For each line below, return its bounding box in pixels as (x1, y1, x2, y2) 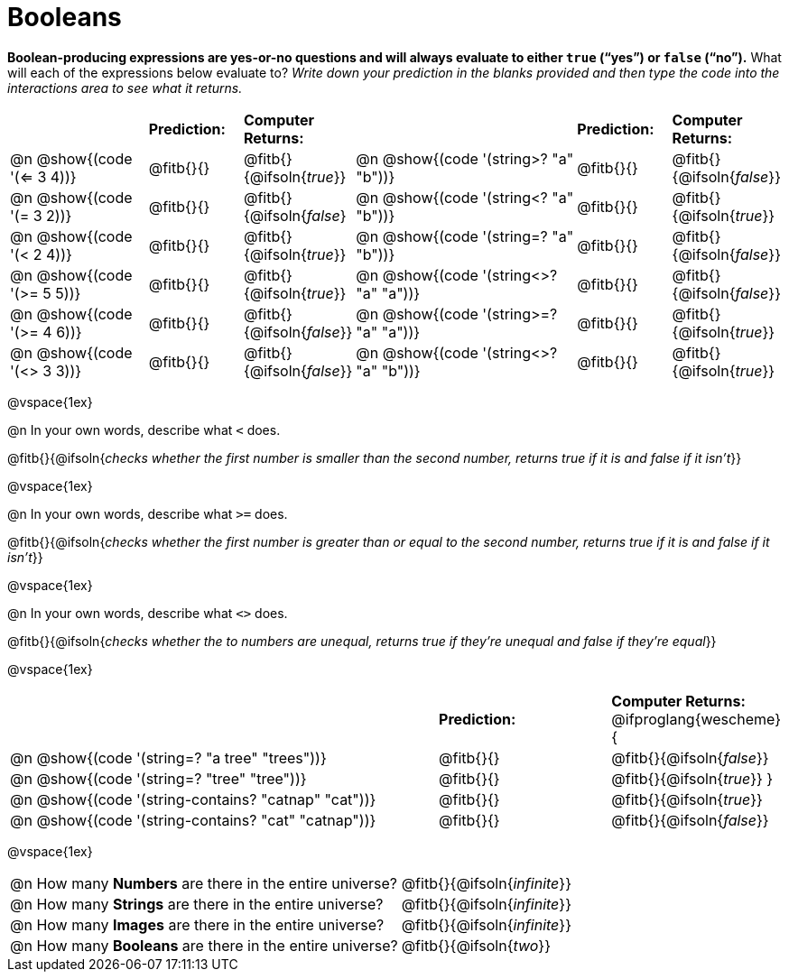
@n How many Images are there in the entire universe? (10, 915, 385, 934)
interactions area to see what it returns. (7, 79, 243, 96)
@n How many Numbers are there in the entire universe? (10, 873, 398, 892)
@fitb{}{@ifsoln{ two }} (401, 936, 551, 955)
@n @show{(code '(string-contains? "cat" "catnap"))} (10, 810, 376, 829)
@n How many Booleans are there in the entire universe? (10, 936, 398, 955)
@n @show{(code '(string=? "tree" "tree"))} (10, 769, 307, 788)
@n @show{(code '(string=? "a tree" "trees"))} (10, 748, 327, 767)
